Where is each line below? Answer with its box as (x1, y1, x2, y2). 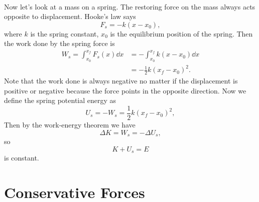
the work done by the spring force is (4, 38, 115, 48)
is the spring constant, (30, 28, 99, 38)
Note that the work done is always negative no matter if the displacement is (4, 75, 238, 86)
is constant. (4, 152, 39, 162)
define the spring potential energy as (4, 95, 116, 105)
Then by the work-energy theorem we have (4, 119, 136, 129)
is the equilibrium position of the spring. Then (110, 28, 253, 38)
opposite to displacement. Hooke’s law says (4, 11, 136, 21)
